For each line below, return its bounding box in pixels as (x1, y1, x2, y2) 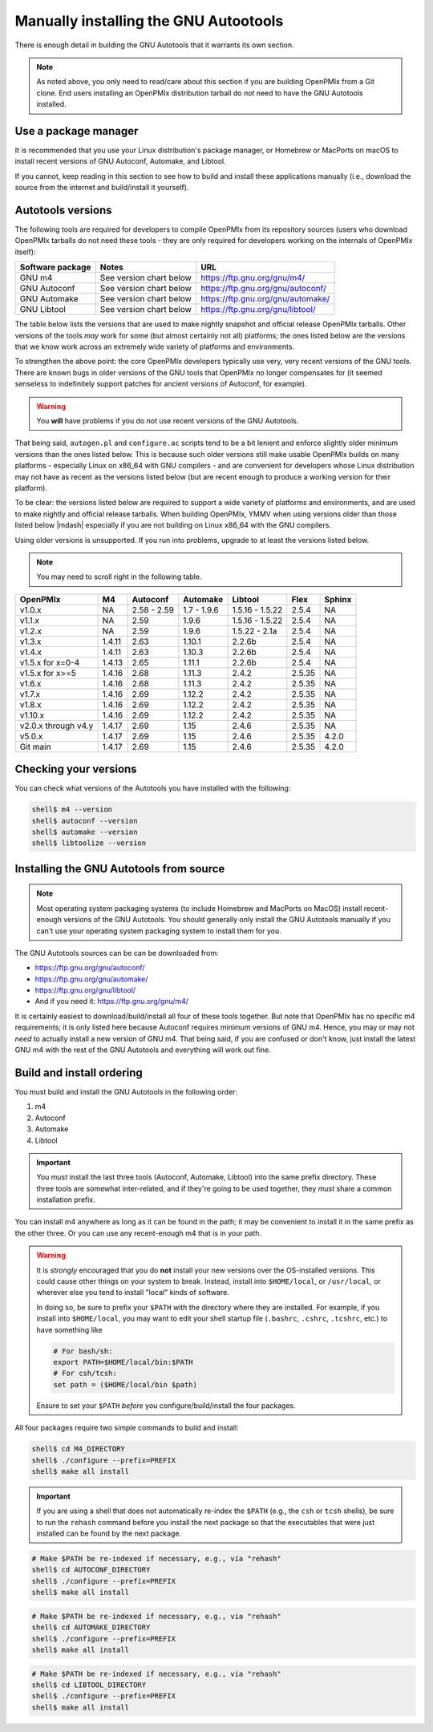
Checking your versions (14, 763, 137, 776)
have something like (36, 1325, 103, 1334)
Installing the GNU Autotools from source (14, 862, 225, 876)
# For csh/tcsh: (53, 1369, 118, 1378)
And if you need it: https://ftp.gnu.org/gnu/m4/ (34, 997, 188, 1006)
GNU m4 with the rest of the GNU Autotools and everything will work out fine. (14, 1045, 272, 1054)
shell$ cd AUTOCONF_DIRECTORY (31, 1565, 151, 1575)
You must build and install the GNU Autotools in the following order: (14, 1087, 238, 1096)
